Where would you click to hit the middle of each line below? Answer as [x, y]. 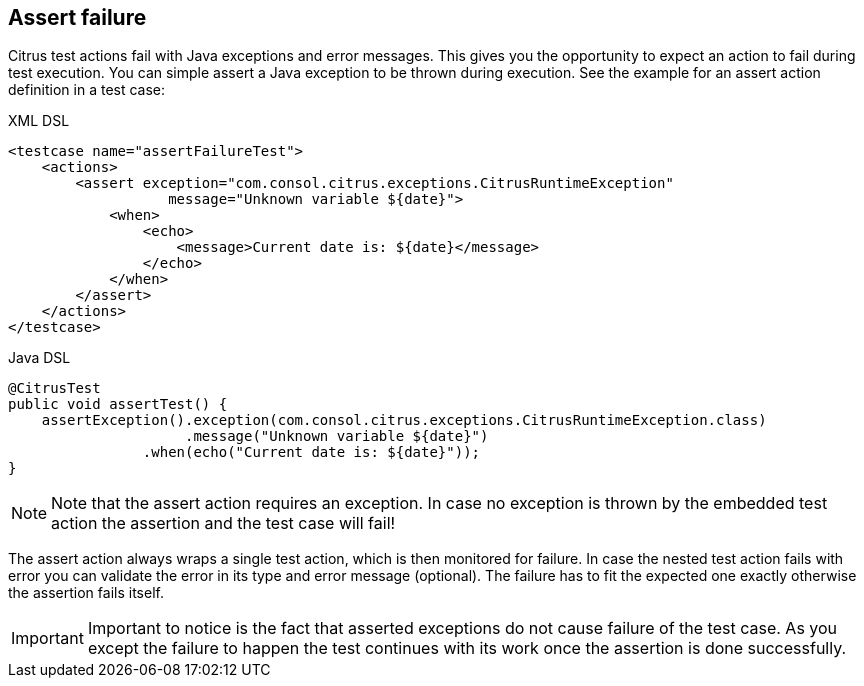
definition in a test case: [87, 90]
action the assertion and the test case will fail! [223, 523]
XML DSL [39, 121]
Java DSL [39, 358]
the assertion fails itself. [86, 593]
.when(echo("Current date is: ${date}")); [311, 452]
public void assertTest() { [118, 404]
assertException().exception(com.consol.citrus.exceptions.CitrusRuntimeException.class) [404, 420]
